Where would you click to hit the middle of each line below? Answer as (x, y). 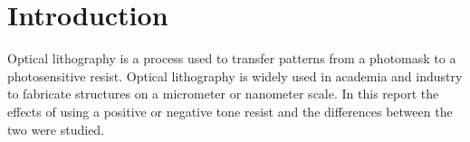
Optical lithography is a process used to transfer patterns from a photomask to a (232, 58)
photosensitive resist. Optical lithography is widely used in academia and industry (235, 76)
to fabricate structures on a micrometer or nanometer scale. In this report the (223, 94)
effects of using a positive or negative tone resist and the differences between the (230, 111)
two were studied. (56, 129)
